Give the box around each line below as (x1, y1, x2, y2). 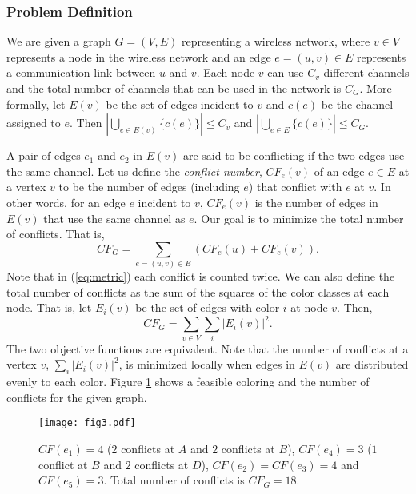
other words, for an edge (6, 193, 126, 210)
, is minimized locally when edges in (118, 356, 295, 372)
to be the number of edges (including (58, 178, 240, 195)
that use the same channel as (43, 209, 186, 226)
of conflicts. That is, (6, 225, 105, 242)
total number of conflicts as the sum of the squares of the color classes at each (6, 283, 390, 300)
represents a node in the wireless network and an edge (6, 48, 271, 65)
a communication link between (6, 64, 156, 81)
